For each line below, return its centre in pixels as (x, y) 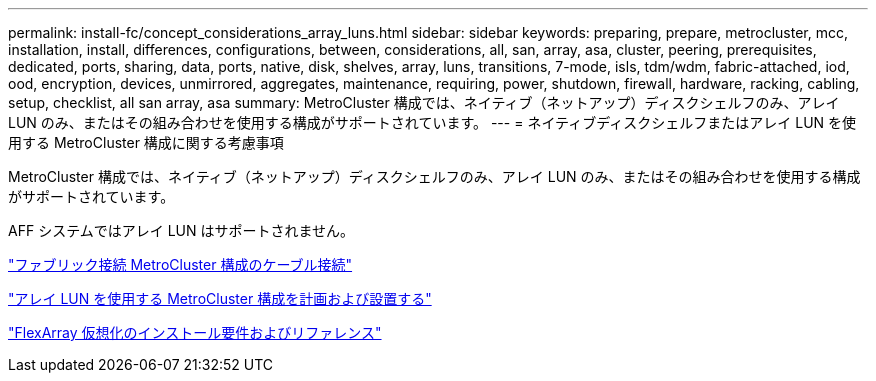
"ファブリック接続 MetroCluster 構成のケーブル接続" (180, 264)
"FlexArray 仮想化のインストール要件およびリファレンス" (195, 332)
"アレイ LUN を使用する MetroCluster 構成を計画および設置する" (220, 298)
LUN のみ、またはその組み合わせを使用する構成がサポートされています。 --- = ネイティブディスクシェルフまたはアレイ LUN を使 (432, 122)
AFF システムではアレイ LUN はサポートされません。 (181, 230)
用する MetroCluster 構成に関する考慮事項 (146, 142)
